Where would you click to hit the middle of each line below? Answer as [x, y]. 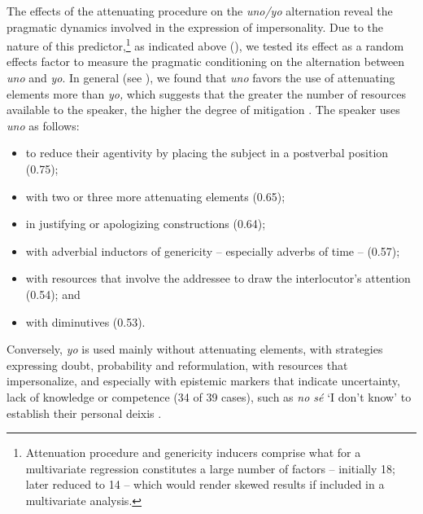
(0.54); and [53, 294]
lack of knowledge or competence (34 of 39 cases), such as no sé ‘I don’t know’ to [209, 396]
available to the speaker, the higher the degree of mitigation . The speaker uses [203, 110]
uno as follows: [43, 125]
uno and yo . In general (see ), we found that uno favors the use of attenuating [201, 78]
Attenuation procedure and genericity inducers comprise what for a [193, 452]
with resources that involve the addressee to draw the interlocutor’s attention [218, 278]
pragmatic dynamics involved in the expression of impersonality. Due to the [195, 26]
